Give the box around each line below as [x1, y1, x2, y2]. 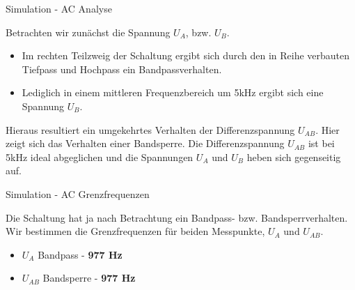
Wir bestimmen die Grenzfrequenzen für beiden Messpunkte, [6, 224, 265, 238]
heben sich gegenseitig [246, 149, 341, 164]
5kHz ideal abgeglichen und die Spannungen [6, 149, 194, 164]
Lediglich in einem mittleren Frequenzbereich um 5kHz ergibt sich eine [22, 85, 324, 100]
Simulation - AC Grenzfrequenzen [6, 186, 150, 201]
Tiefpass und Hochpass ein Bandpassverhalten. [22, 61, 222, 76]
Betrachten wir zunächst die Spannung [6, 24, 171, 39]
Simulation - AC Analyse [6, 1, 112, 15]
